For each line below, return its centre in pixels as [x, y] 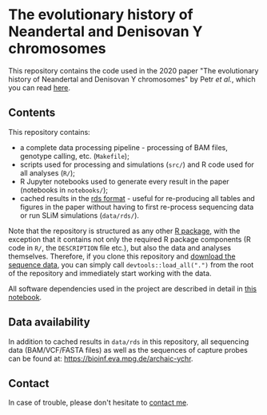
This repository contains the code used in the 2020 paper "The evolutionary [133, 70]
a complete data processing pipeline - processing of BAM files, [124, 147]
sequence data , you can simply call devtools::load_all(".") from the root [131, 264]
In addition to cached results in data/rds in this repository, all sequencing [129, 342]
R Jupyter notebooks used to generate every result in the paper [124, 181]
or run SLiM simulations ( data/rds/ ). [80, 215]
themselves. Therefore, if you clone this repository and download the [122, 256]
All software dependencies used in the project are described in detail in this [133, 288]
